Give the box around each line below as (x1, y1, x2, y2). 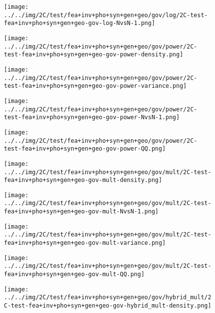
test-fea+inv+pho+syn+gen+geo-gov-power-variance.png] (4, 82, 187, 90)
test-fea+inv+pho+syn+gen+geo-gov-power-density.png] (4, 51, 184, 58)
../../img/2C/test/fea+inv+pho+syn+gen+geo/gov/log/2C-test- (4, 11, 208, 19)
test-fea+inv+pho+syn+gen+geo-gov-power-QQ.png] (4, 145, 166, 153)
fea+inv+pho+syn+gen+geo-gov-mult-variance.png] (4, 239, 166, 247)
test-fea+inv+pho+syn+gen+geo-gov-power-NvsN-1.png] (4, 114, 180, 121)
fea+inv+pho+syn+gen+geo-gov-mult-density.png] (4, 177, 162, 184)
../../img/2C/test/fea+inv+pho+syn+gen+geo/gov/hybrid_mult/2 (4, 294, 212, 301)
